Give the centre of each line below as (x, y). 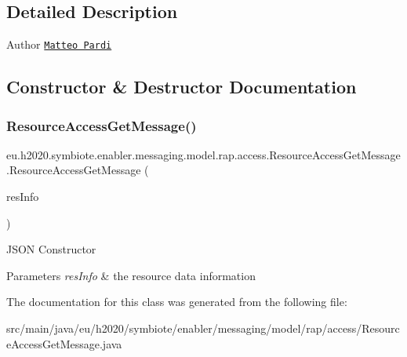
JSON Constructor (51, 249)
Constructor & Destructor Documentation (182, 87)
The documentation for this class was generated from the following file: (177, 302)
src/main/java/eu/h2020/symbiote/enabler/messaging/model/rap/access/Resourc (203, 328)
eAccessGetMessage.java (64, 343)
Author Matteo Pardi (59, 44)
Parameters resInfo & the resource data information (131, 275)
